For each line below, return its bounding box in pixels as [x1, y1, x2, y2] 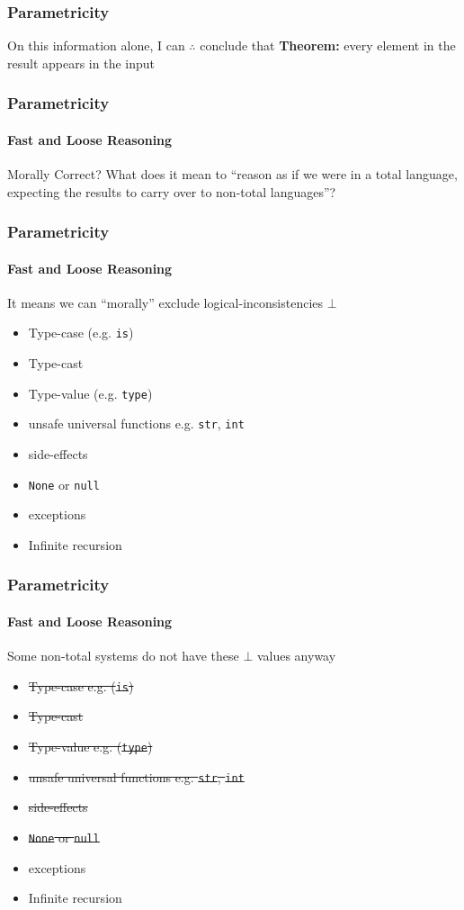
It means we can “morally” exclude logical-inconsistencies [7, 293, 324, 311]
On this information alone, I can [7, 36, 185, 55]
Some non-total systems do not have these [7, 646, 239, 665]
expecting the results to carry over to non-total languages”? [7, 182, 336, 201]
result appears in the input [7, 53, 155, 72]
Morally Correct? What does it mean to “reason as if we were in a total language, [7, 165, 458, 184]
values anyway [256, 646, 336, 665]
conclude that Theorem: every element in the [200, 36, 456, 55]
